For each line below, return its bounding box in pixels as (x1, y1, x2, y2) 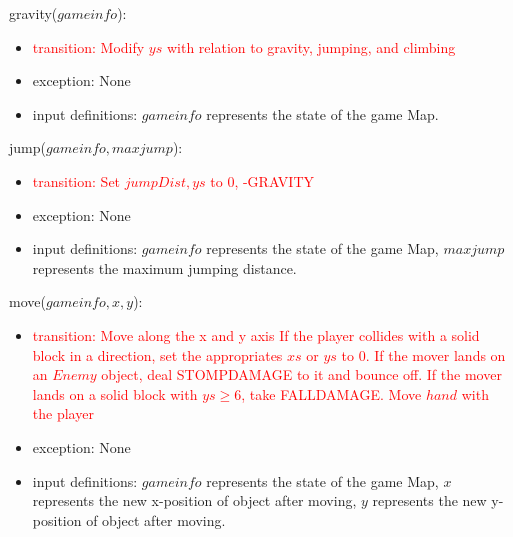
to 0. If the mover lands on (341, 344, 506, 365)
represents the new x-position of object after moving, (32, 490, 357, 511)
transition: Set (32, 170, 121, 191)
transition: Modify (32, 36, 145, 57)
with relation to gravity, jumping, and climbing (166, 36, 456, 57)
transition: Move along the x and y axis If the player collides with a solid (32, 324, 480, 345)
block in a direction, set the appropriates (32, 344, 283, 365)
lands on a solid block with (32, 383, 198, 404)
